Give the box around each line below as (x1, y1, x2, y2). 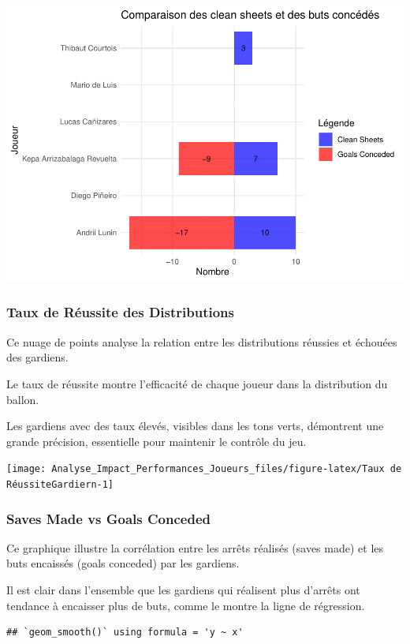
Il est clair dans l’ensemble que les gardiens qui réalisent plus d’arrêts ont (6, 582, 360, 598)
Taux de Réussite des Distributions (6, 302, 234, 322)
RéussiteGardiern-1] (6, 478, 114, 490)
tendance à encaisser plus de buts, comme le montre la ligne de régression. (6, 597, 365, 613)
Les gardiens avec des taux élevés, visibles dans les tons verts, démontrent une (6, 417, 384, 434)
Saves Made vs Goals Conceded (6, 508, 211, 528)
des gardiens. (6, 349, 69, 365)
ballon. (6, 391, 39, 407)
